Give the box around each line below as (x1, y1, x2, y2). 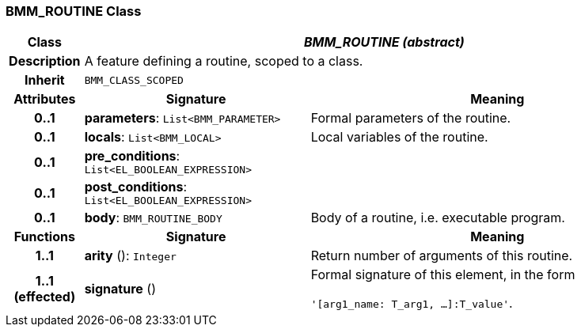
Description (9, 53, 81, 70)
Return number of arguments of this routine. (310, 248, 573, 264)
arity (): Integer (84, 248, 177, 264)
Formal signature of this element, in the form (310, 267, 575, 283)
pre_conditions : (84, 148, 180, 165)
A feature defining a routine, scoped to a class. (84, 53, 363, 70)
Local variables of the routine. (310, 129, 488, 146)
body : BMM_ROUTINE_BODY (84, 210, 222, 226)
